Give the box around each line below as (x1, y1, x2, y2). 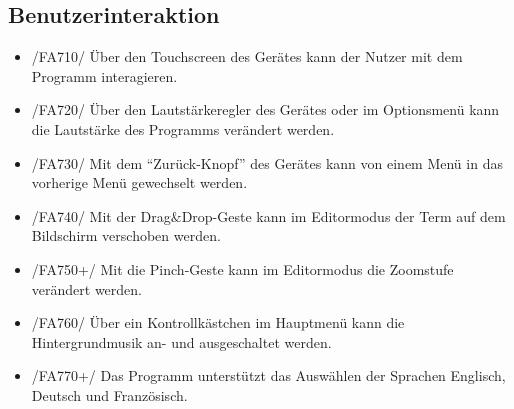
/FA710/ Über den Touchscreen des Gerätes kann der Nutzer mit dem (31, 46, 463, 67)
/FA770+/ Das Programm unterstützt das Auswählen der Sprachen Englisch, (31, 365, 506, 386)
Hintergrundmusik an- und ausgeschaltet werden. (31, 331, 332, 352)
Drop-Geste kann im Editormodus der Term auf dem (181, 205, 506, 226)
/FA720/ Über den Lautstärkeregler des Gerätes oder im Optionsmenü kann (31, 99, 500, 120)
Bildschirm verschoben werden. (31, 225, 221, 246)
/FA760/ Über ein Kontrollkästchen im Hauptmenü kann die (31, 312, 405, 333)
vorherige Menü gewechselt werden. (31, 172, 248, 193)
